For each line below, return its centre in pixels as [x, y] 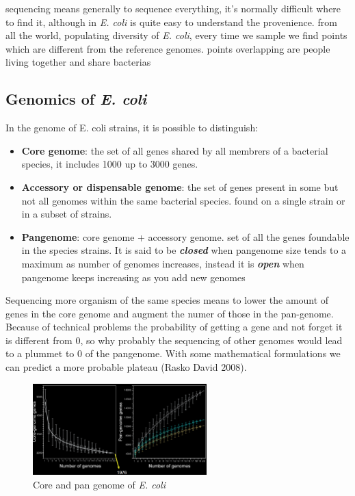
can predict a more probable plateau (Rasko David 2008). [126, 367]
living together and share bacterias [78, 62]
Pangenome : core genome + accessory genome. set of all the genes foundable [185, 236]
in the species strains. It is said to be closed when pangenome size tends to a [184, 250]
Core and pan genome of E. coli [99, 484]
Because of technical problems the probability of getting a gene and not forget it [174, 327]
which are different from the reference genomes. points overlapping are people [168, 48]
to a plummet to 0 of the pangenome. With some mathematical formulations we [173, 353]
